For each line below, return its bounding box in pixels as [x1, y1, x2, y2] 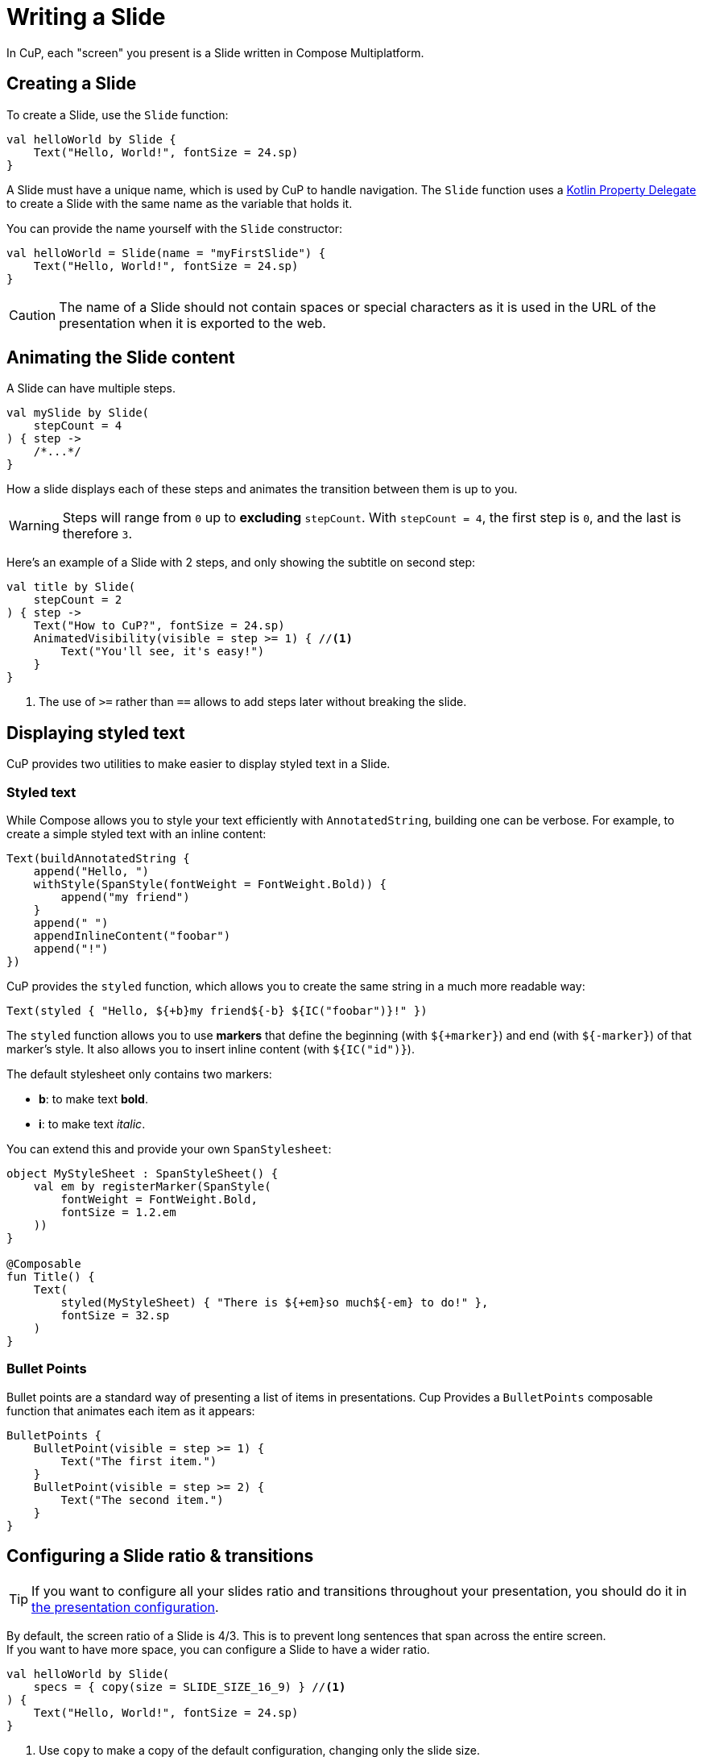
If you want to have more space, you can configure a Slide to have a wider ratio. [6, 1642, 430, 1656]
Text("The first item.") [60, 1454, 217, 1468]
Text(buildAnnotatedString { [6, 852, 190, 866]
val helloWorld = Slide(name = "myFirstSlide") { [6, 246, 326, 260]
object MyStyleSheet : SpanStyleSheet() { [6, 1167, 279, 1181]
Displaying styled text [6, 722, 185, 743]
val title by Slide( [6, 580, 136, 594]
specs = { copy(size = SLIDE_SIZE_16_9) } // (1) [33, 1680, 346, 1693]
